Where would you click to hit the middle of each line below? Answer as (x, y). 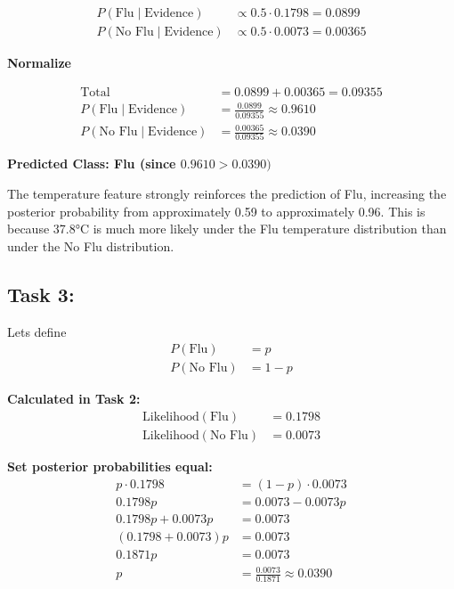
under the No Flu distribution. (91, 245)
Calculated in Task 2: (74, 399)
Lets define (37, 331)
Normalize (39, 63)
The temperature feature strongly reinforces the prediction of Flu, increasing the (227, 193)
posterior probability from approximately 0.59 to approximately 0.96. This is (216, 211)
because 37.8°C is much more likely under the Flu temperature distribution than (227, 229)
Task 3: (41, 294)
